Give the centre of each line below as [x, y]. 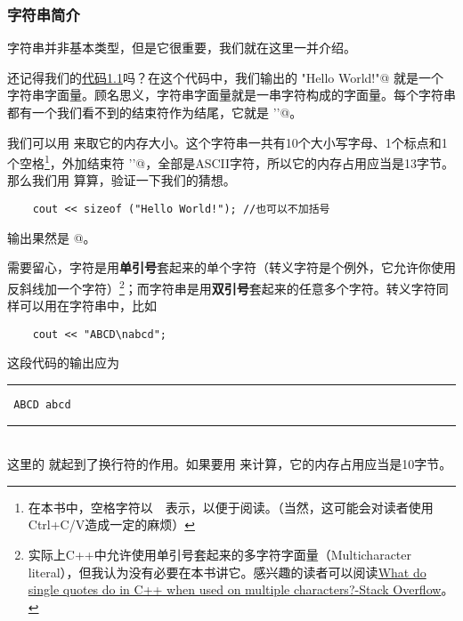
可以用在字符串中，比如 [88, 306]
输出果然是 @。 [52, 237]
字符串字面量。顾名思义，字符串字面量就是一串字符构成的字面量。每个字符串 [231, 95]
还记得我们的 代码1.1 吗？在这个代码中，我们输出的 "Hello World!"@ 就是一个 [226, 77]
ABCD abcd [42, 404]
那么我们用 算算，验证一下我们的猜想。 [122, 180]
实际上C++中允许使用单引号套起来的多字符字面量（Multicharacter [220, 554]
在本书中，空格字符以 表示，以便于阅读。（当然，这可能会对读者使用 [231, 507]
